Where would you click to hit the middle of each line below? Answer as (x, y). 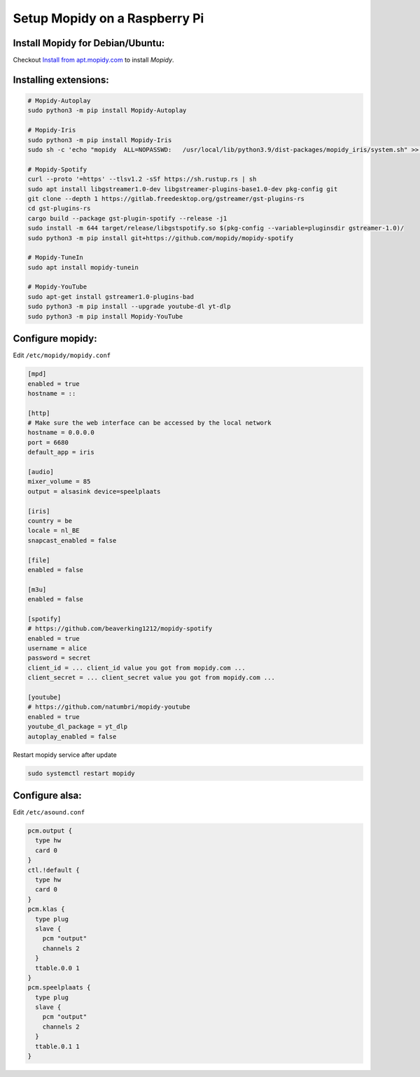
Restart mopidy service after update (65, 755)
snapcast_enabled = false (72, 540)
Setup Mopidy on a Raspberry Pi (108, 18)
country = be (50, 521)
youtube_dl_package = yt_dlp (78, 727)
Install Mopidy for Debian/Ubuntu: (89, 43)
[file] (39, 560)
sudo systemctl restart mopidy (82, 773)
